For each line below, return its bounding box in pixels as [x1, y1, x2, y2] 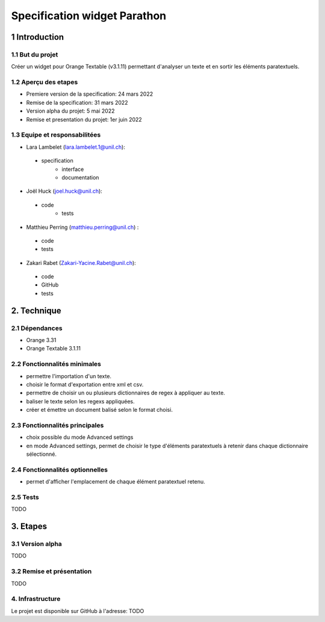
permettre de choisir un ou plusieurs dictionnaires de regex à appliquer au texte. [26, 389, 226, 397]
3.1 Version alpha [11, 540, 63, 548]
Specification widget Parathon [11, 9, 167, 22]
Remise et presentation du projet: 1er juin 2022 [26, 116, 143, 123]
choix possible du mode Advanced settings [26, 434, 134, 441]
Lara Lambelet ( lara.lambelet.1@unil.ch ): [26, 143, 126, 151]
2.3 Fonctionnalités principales [11, 421, 104, 429]
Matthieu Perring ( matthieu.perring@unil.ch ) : [26, 223, 139, 231]
